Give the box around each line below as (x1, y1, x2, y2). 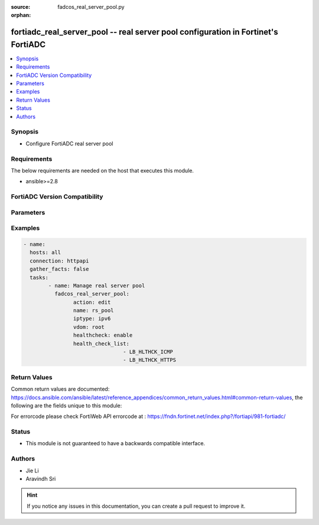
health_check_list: (73, 340, 130, 347)
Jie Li (25, 467, 39, 474)
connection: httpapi (30, 257, 89, 264)
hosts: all (30, 249, 61, 256)
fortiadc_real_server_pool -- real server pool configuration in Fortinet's (11, 27, 279, 37)
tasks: (30, 274, 49, 281)
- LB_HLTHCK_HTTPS (123, 357, 177, 364)
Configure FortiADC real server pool (25, 140, 113, 147)
